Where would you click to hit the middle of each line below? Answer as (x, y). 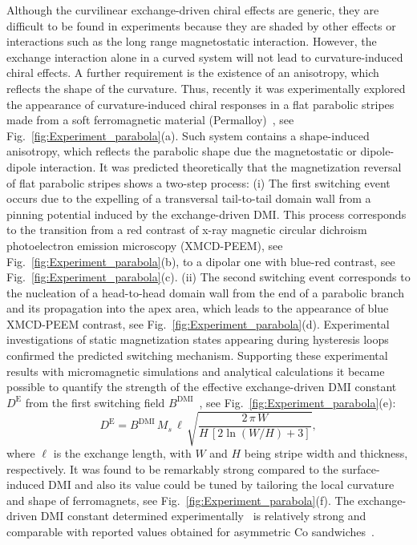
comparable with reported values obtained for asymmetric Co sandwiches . (191, 531)
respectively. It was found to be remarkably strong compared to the (172, 468)
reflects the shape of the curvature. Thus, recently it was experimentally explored (206, 88)
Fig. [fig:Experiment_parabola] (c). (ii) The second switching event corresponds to (208, 277)
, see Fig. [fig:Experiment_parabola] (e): (298, 402)
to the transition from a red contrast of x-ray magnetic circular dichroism (187, 230)
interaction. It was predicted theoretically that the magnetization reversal (221, 166)
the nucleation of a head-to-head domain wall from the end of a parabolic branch (205, 292)
